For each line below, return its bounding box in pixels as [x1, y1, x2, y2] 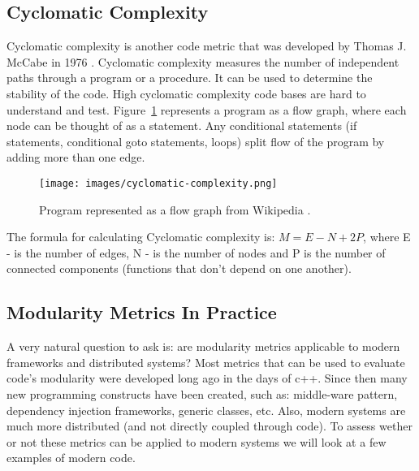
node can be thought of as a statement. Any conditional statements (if [6, 117, 357, 134]
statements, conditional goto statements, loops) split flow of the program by [6, 132, 385, 149]
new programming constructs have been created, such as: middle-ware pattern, [6, 385, 398, 402]
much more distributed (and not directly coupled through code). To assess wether [6, 417, 413, 434]
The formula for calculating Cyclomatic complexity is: [6, 228, 275, 245]
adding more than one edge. [6, 149, 145, 166]
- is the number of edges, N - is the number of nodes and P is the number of [6, 244, 386, 261]
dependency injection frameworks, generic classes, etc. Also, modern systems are [6, 401, 406, 418]
